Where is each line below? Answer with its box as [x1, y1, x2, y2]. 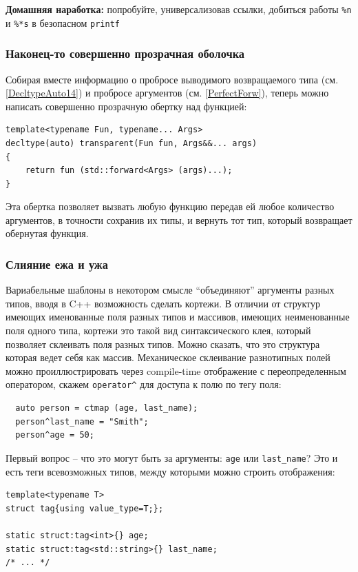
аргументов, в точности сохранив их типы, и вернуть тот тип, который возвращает [6, 212, 352, 227]
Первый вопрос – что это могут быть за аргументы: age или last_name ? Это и [6, 450, 338, 464]
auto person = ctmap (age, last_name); [15, 403, 198, 413]
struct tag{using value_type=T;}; [6, 503, 164, 513]
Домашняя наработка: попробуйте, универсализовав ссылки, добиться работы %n [6, 2, 352, 16]
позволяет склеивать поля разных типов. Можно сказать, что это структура [6, 336, 320, 351]
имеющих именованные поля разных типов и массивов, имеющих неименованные [6, 309, 350, 324]
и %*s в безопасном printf [6, 15, 120, 30]
